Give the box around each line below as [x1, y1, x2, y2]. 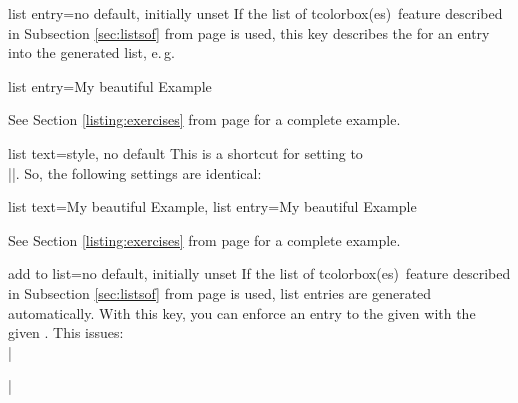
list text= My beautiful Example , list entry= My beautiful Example [8, 196, 417, 217]
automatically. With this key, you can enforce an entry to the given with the [8, 302, 476, 323]
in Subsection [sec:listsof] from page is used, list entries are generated [8, 282, 432, 303]
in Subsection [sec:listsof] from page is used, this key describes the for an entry [8, 22, 490, 43]
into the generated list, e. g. [8, 42, 175, 63]
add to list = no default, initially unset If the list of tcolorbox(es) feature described [8, 263, 511, 284]
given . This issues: [8, 322, 124, 343]
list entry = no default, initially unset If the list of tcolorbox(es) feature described [8, 3, 503, 23]
